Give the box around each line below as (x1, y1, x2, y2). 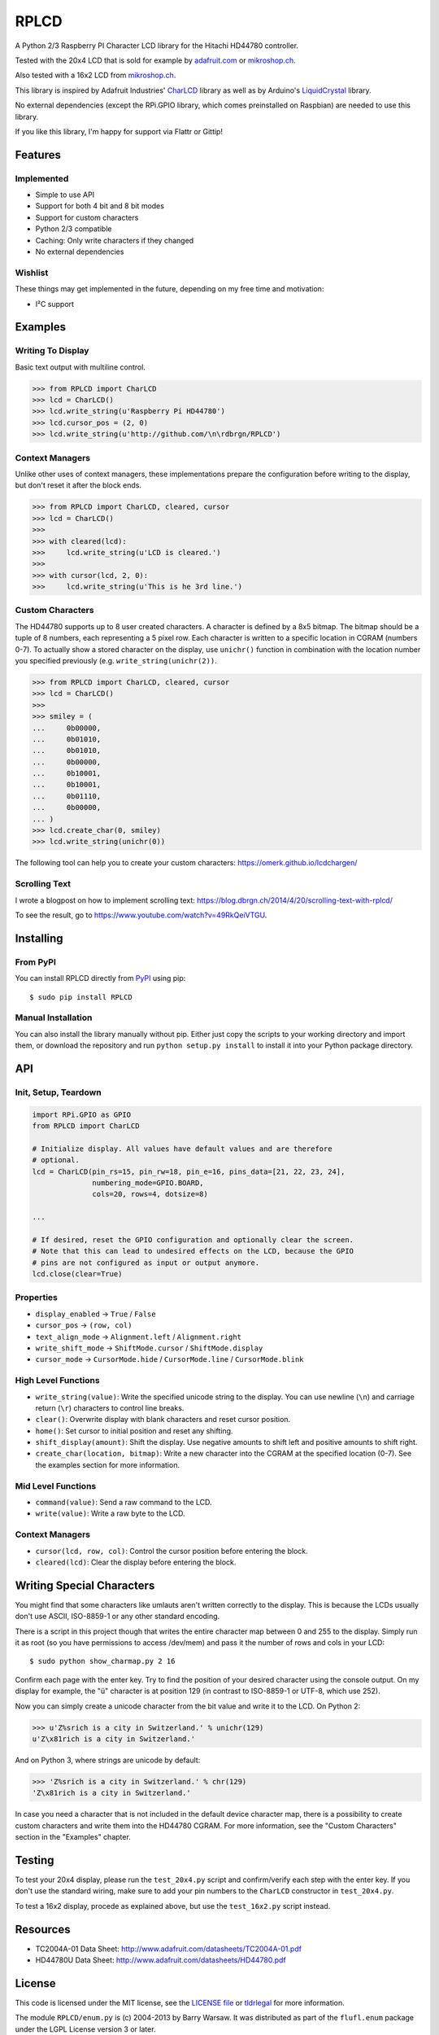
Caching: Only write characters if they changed (35, 235, 194, 245)
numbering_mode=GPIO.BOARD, (92, 1178, 204, 1188)
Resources (15, 1922, 71, 1937)
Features (15, 147, 61, 162)
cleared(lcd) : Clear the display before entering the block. (35, 1557, 237, 1567)
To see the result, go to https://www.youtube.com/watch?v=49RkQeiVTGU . (15, 910, 267, 920)
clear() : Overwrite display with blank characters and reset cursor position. (35, 1415, 291, 1424)
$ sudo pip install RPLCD (29, 992, 133, 1001)
